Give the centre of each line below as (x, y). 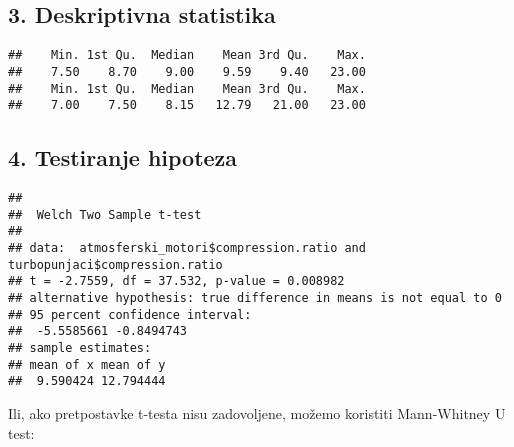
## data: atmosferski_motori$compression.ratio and (187, 248)
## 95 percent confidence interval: (130, 314)
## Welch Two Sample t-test (105, 214)
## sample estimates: (80, 347)
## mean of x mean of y (87, 364)
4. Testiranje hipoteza (123, 157)
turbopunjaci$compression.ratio (115, 264)
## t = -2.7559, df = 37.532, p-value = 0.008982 (176, 281)
